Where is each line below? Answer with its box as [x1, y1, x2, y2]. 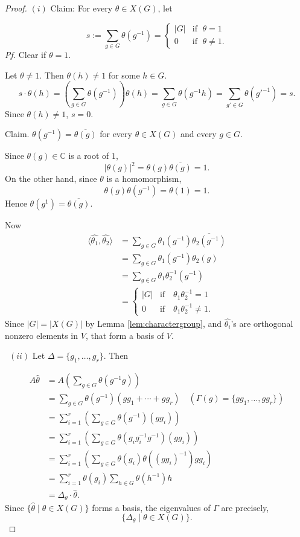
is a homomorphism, [106, 172, 182, 185]
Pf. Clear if [5, 48, 46, 60]
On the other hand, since [5, 172, 97, 185]
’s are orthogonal [231, 317, 293, 330]
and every [180, 127, 217, 140]
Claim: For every [50, 2, 113, 14]
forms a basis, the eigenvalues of [92, 501, 211, 513]
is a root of [68, 149, 109, 162]
